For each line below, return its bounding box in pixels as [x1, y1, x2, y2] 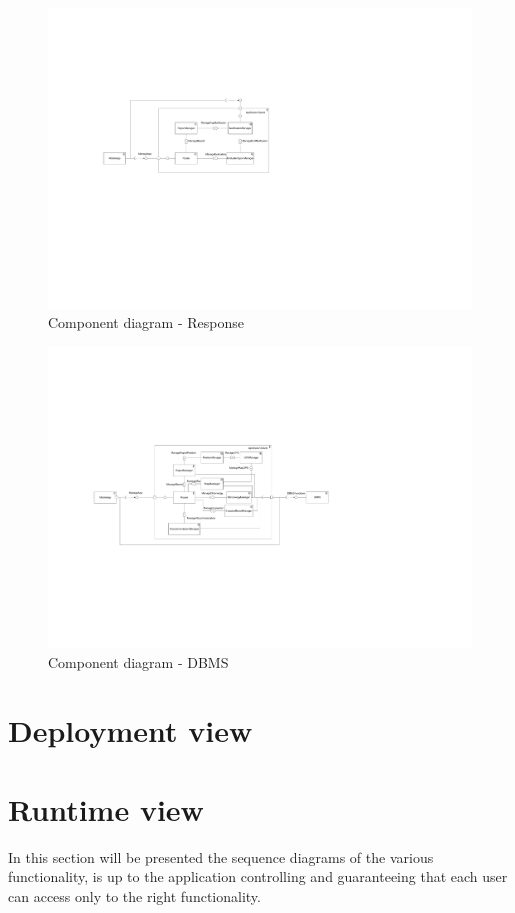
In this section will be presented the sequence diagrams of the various [8, 846, 434, 867]
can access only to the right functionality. [8, 885, 261, 906]
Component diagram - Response [48, 312, 244, 333]
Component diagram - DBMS [48, 651, 229, 672]
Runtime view [8, 788, 204, 829]
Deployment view [8, 710, 253, 751]
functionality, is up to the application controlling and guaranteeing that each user [8, 866, 508, 887]
